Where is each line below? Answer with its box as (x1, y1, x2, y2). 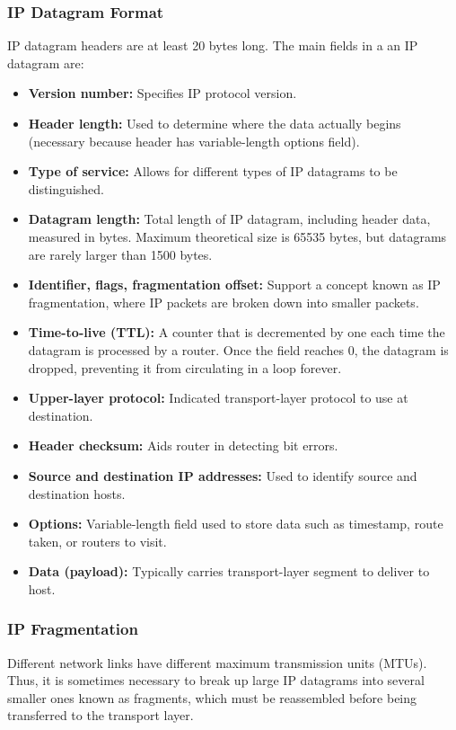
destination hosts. (28, 484, 126, 503)
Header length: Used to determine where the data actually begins (28, 114, 401, 132)
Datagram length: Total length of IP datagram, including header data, (28, 209, 431, 228)
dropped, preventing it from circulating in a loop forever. (28, 358, 342, 377)
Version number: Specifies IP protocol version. (28, 84, 297, 102)
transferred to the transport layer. (7, 706, 194, 725)
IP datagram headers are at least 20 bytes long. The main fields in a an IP (7, 36, 418, 55)
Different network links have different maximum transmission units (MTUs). (7, 653, 427, 672)
